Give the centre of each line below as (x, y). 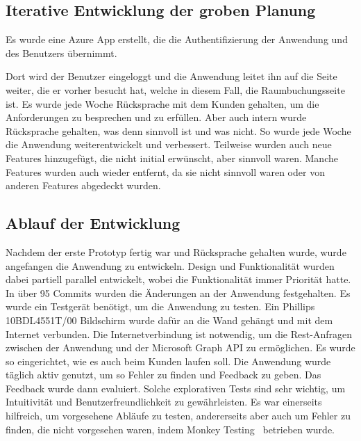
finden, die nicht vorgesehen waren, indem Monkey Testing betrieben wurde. (170, 429)
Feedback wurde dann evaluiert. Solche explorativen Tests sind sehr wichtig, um (176, 388)
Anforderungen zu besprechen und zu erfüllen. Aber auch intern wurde (156, 117)
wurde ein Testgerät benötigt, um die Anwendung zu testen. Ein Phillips (160, 306)
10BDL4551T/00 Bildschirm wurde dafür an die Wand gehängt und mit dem (169, 320)
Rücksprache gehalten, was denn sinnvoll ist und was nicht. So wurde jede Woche (178, 130)
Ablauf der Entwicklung (93, 223)
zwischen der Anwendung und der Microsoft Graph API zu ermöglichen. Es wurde (180, 347)
